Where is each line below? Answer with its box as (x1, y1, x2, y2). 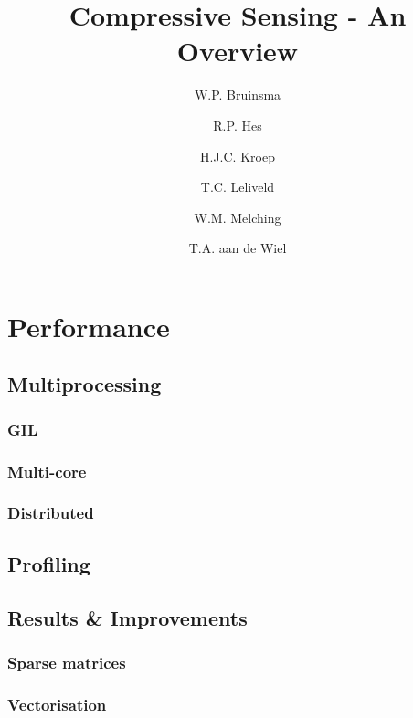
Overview (176, 32, 299, 69)
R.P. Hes (213, 115, 262, 134)
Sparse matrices (7, 650, 126, 673)
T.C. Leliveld (200, 177, 275, 196)
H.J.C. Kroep (200, 146, 275, 165)
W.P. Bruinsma (194, 85, 281, 104)
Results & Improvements (7, 603, 248, 631)
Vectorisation (7, 692, 107, 715)
